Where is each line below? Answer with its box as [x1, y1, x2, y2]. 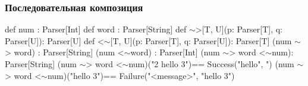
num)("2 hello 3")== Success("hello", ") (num [128, 58, 294, 70]
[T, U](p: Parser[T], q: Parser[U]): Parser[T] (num [110, 34, 292, 47]
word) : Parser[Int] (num [130, 46, 220, 58]
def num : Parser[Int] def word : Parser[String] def [5, 23, 187, 35]
